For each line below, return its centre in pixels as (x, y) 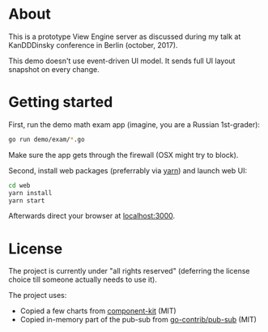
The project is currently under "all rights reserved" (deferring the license (129, 271)
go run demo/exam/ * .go (47, 139)
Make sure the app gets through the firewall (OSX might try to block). (123, 155)
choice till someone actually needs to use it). (83, 279)
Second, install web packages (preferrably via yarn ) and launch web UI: (128, 170)
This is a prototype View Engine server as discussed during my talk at (125, 36)
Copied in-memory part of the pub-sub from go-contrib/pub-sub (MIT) (138, 320)
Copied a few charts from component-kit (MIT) (98, 311)
